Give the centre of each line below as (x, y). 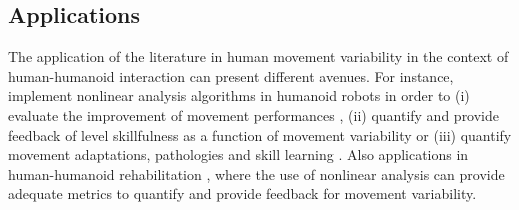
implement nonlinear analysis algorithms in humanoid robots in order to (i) (239, 95)
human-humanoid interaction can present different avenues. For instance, (231, 75)
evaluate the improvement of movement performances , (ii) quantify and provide (254, 114)
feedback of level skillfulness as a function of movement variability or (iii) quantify (260, 134)
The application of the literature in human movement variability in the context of (258, 56)
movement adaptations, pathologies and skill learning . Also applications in (238, 154)
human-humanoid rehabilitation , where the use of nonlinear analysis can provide (256, 173)
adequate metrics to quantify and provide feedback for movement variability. (242, 193)
